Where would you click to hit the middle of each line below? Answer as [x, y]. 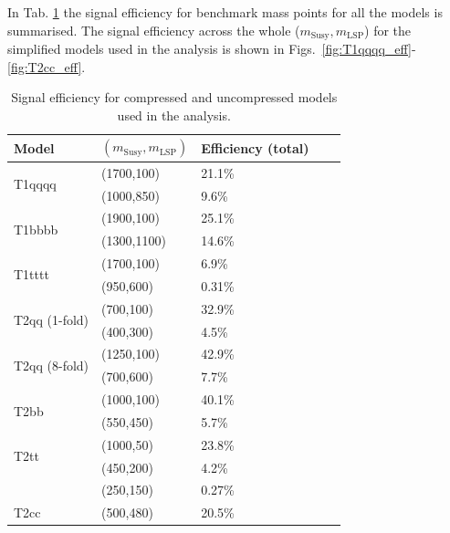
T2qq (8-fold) [52, 365]
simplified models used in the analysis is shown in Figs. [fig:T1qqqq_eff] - [212, 49]
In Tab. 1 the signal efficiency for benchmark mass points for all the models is [225, 12]
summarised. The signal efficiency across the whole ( [154, 30]
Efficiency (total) [255, 147]
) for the [388, 30]
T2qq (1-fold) [52, 320]
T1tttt [31, 274]
